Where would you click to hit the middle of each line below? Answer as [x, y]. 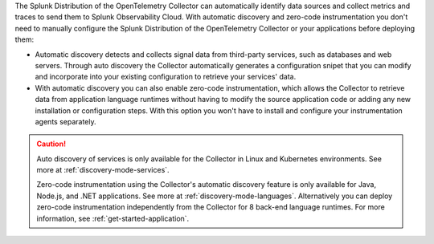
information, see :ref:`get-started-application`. [113, 218]
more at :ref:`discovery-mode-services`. [103, 170]
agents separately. [66, 121]
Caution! [51, 144]
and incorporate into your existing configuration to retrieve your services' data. [166, 77]
